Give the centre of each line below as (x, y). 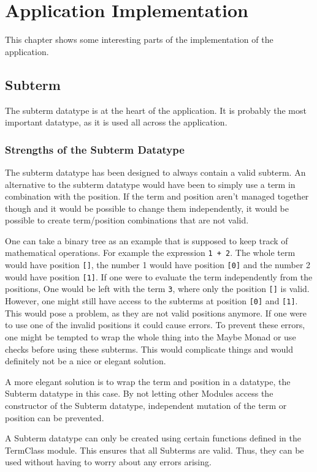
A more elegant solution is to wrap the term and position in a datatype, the (148, 381)
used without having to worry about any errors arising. (108, 462)
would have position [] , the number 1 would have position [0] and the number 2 (158, 265)
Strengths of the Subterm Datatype (95, 149)
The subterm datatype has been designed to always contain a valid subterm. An (155, 172)
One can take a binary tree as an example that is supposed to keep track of (147, 240)
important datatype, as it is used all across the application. (116, 122)
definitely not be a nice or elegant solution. (86, 361)
